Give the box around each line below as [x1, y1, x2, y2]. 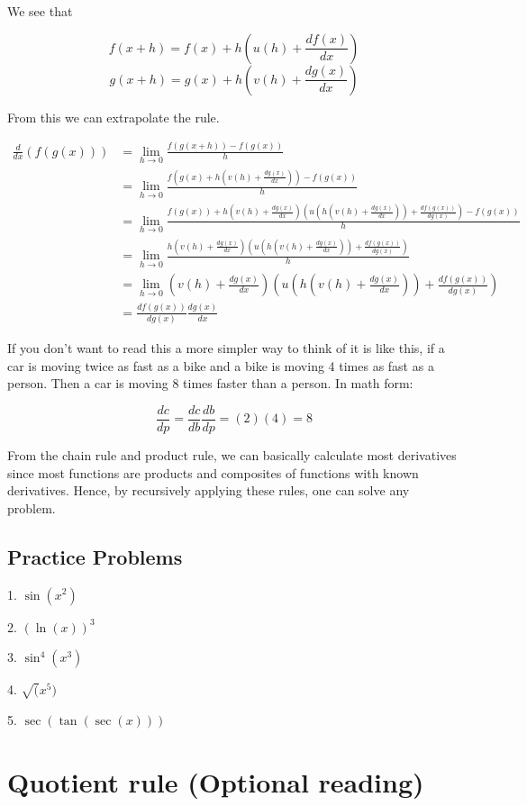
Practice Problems [7, 542, 183, 570]
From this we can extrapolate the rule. [7, 107, 220, 126]
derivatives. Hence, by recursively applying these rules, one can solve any [7, 481, 410, 500]
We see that [7, 2, 73, 20]
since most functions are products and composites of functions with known [7, 463, 419, 482]
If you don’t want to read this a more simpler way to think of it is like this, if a [7, 339, 445, 358]
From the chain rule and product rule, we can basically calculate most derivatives [7, 445, 457, 464]
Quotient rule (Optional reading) [7, 763, 424, 800]
